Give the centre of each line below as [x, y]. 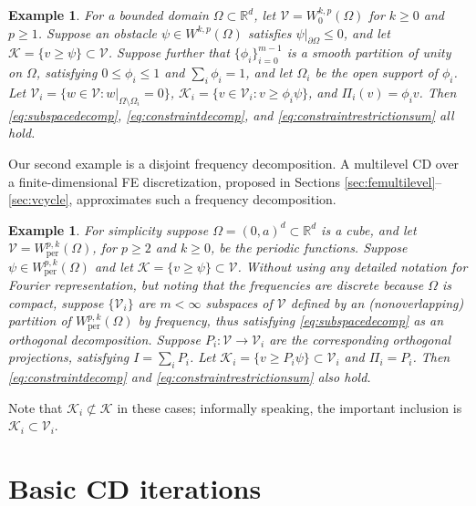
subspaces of [239, 302]
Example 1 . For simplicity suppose [109, 229]
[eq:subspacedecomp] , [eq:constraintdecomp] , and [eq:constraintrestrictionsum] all [231, 114]
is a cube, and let [369, 229]
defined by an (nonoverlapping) [377, 302]
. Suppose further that [169, 52]
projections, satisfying [69, 357]
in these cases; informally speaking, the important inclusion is [290, 407]
